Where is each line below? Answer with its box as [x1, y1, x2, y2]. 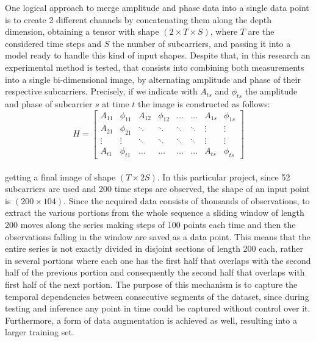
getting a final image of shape [5, 170, 116, 183]
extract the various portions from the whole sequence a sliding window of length [5, 206, 304, 219]
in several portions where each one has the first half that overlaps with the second [5, 254, 311, 266]
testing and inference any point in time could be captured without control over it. [5, 302, 311, 315]
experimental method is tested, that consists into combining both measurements [5, 60, 304, 73]
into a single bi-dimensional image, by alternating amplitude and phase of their [5, 73, 301, 85]
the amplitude [245, 85, 298, 98]
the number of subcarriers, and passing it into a [112, 37, 291, 49]
